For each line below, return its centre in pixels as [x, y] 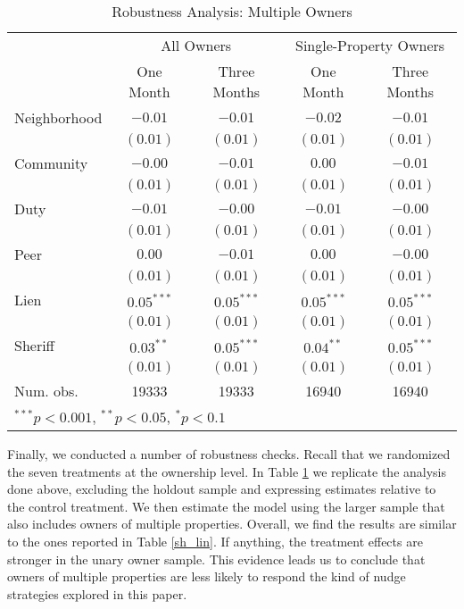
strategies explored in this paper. [97, 593]
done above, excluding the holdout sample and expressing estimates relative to [222, 489]
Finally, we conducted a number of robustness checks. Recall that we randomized [229, 454]
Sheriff [34, 345]
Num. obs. [46, 391]
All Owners [196, 45]
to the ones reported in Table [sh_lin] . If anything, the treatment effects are [215, 541]
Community [51, 163]
